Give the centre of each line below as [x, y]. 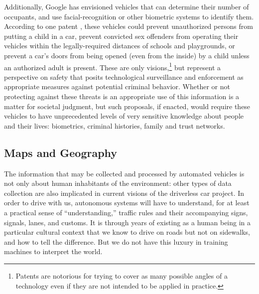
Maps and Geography [61, 152]
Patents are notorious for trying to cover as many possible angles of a [122, 275]
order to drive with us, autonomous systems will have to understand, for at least [127, 203]
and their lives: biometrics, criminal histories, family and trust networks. [115, 125]
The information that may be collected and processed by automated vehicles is [124, 173]
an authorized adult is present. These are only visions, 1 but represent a [113, 66]
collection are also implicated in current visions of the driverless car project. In [124, 193]
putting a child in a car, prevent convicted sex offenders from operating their [121, 36]
